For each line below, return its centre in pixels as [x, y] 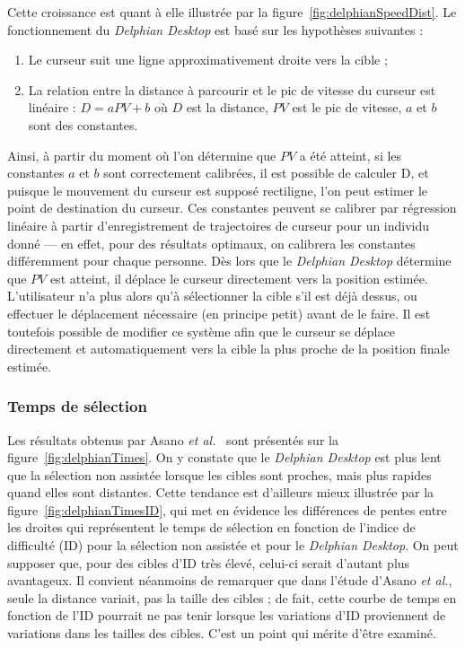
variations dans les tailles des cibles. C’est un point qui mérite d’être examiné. [222, 633]
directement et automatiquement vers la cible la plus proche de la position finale [228, 349]
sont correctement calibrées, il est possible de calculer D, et [266, 173]
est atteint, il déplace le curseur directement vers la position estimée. [239, 278]
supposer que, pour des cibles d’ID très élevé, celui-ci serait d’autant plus [209, 562]
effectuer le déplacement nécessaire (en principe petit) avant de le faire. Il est [219, 313]
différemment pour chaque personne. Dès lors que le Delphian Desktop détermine [229, 261]
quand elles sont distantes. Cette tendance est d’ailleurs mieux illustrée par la [221, 492]
